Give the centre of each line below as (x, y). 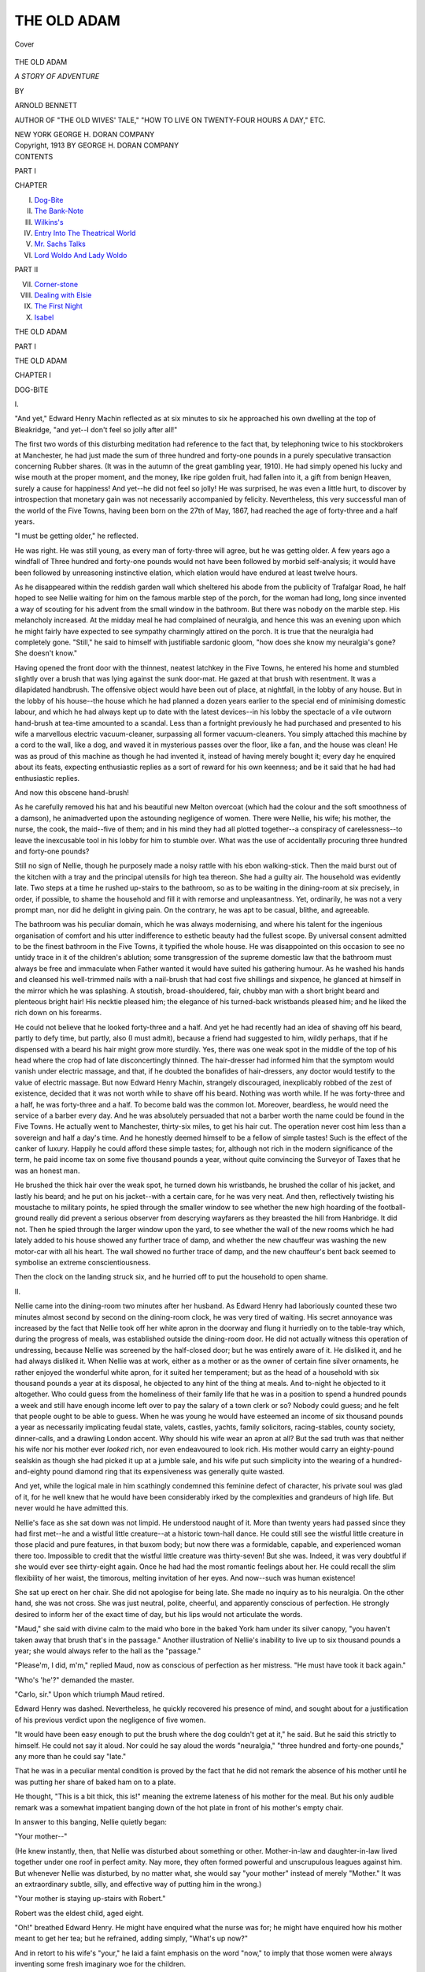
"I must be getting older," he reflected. (77, 536)
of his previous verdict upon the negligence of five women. (110, 1720)
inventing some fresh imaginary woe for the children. (100, 1964)
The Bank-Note (59, 211)
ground (26, 1218)
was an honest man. (47, 1171)
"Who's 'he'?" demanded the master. (74, 1679)
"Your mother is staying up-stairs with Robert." (90, 1899)
